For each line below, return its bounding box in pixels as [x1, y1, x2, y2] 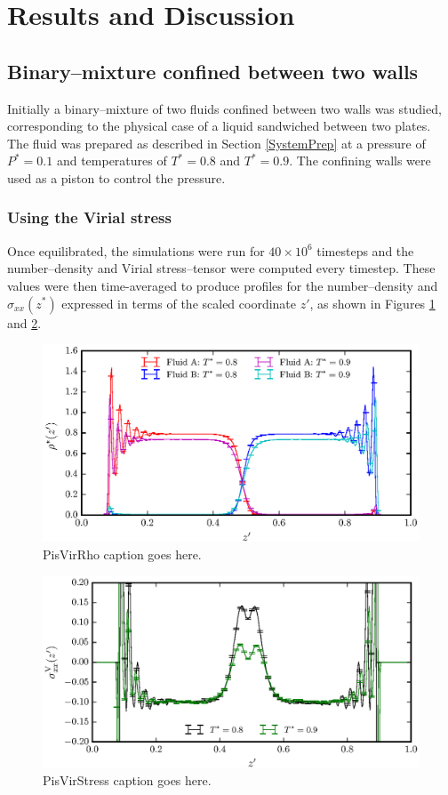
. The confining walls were [289, 151, 431, 170]
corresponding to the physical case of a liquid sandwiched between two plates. [7, 116, 431, 135]
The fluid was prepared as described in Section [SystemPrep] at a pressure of [7, 133, 426, 152]
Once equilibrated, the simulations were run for [7, 241, 265, 260]
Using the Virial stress [7, 206, 172, 229]
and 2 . [7, 313, 42, 332]
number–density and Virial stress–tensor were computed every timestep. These [7, 259, 436, 277]
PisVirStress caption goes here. [43, 770, 212, 789]
